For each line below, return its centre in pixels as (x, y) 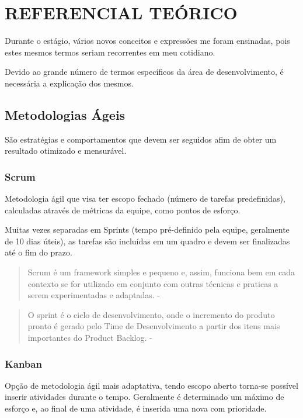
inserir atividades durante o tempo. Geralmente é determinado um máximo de (144, 397)
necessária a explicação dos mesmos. (69, 83)
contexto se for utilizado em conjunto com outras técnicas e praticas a (153, 283)
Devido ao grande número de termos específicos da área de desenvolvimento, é (144, 72)
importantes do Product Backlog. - (90, 338)
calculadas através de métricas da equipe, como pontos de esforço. (123, 210)
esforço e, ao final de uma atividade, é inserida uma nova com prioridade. (136, 408)
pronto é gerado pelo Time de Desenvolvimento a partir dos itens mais (154, 326)
